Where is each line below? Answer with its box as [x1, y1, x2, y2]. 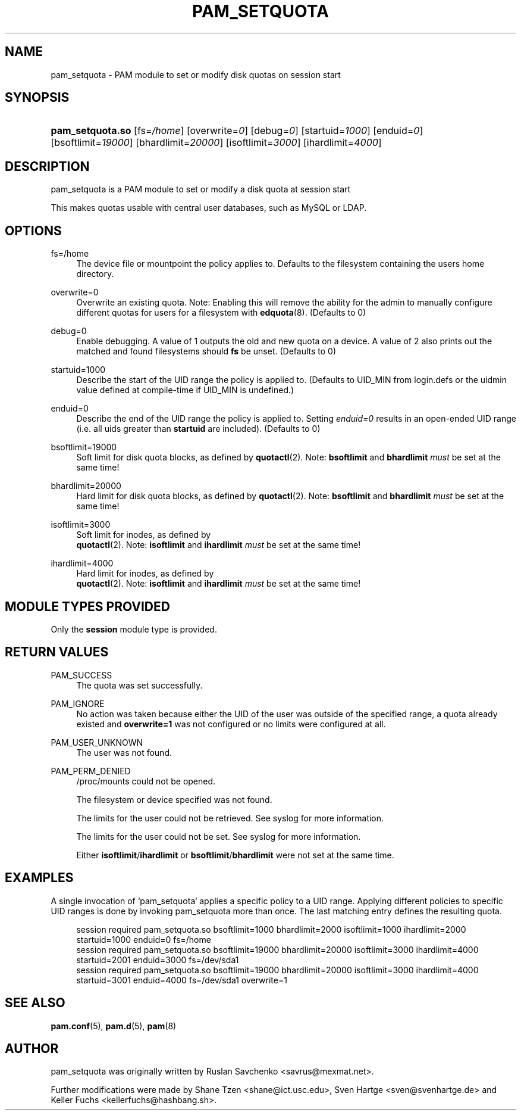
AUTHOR [5, 1041, 59, 1056]
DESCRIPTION [5, 158, 90, 174]
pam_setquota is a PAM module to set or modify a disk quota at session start [51, 184, 351, 195]
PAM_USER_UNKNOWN [51, 737, 143, 748]
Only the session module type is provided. [51, 624, 217, 634]
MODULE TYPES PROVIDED [5, 599, 170, 614]
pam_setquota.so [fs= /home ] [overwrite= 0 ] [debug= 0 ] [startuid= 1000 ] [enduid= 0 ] [51, 124, 423, 137]
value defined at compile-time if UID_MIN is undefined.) [76, 385, 294, 395]
